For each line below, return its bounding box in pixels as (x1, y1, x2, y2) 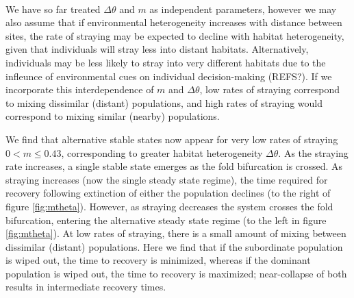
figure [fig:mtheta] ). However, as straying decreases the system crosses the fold (5, 199, 333, 213)
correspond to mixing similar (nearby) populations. (5, 109, 220, 123)
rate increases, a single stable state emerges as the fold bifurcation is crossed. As (5, 159, 343, 173)
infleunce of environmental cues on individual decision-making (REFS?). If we (5, 69, 332, 83)
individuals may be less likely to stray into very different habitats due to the (5, 55, 326, 69)
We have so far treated (5, 1, 101, 16)
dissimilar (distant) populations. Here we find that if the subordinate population (5, 239, 343, 253)
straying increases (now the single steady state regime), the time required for (5, 172, 328, 186)
